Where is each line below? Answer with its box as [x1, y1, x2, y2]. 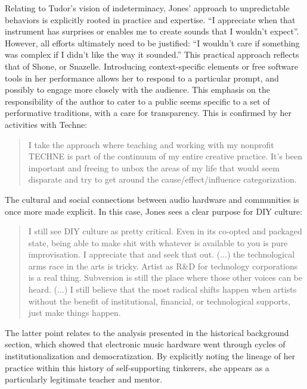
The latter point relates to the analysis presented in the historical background [5, 326, 289, 338]
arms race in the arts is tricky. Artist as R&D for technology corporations [28, 259, 298, 272]
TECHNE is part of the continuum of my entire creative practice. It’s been [28, 150, 302, 162]
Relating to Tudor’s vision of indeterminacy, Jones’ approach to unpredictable [5, 2, 290, 14]
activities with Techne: [5, 118, 88, 130]
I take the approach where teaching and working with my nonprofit [28, 138, 274, 150]
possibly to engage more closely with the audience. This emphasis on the [5, 83, 270, 96]
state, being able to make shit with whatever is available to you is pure [28, 236, 288, 249]
